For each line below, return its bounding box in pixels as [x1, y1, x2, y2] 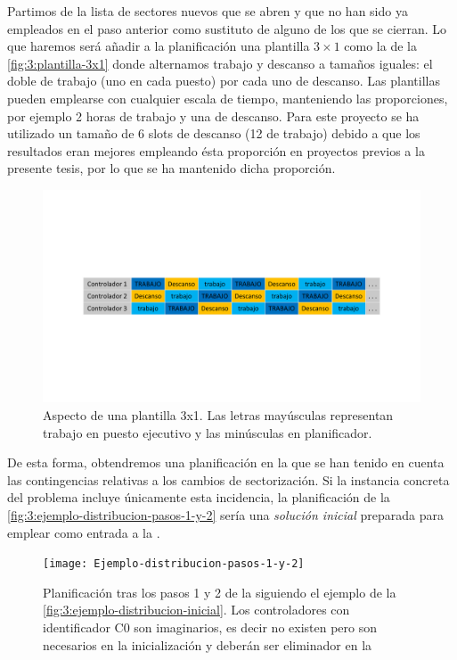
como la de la [344, 37, 417, 55]
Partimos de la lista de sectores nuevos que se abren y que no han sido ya [7, 2, 408, 20]
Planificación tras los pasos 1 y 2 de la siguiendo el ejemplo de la [43, 582, 396, 601]
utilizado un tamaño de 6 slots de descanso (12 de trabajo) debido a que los [7, 124, 420, 143]
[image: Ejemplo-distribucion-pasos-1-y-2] [43, 557, 305, 571]
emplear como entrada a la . [7, 523, 160, 541]
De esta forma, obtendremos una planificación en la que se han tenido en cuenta [7, 453, 445, 472]
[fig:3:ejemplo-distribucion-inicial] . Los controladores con [43, 600, 350, 619]
